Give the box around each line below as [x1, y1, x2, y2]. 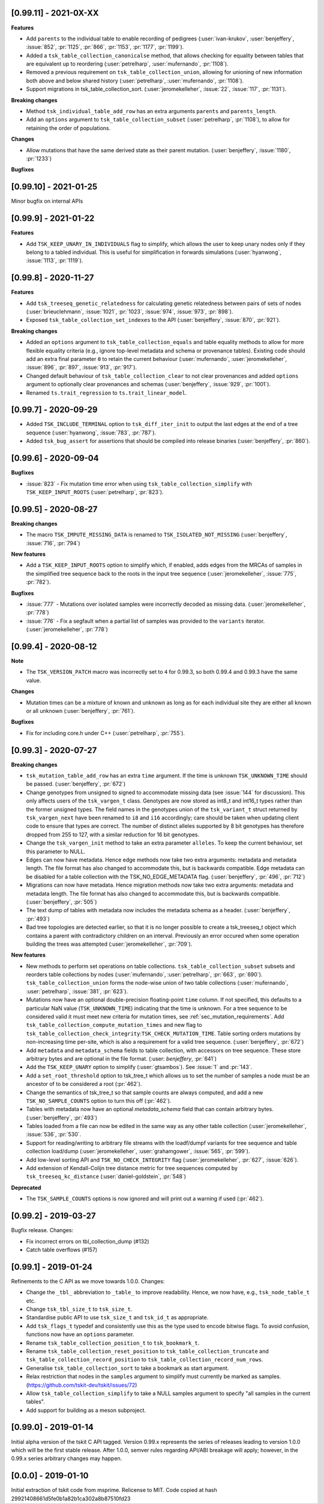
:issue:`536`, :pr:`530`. [26, 1131, 82, 1138]
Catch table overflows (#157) [26, 1246, 98, 1253]
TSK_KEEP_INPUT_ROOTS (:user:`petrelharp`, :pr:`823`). [26, 488, 164, 496]
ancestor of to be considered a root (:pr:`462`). [26, 1080, 142, 1088]
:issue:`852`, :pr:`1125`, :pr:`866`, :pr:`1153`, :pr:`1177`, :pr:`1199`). [26, 43, 184, 51]
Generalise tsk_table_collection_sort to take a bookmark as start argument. [26, 1364, 229, 1372]
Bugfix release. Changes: [11, 1227, 74, 1234]
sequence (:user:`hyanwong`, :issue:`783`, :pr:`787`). [26, 429, 156, 436]
